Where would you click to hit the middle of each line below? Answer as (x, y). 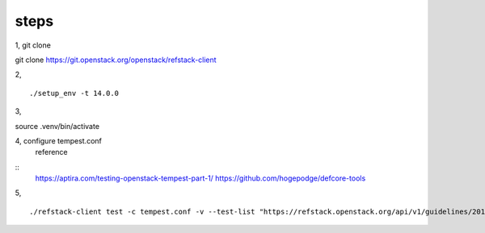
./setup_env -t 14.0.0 (74, 93)
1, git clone (33, 45)
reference (51, 152)
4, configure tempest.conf (59, 140)
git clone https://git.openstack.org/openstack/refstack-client (116, 60)
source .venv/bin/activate (57, 126)
